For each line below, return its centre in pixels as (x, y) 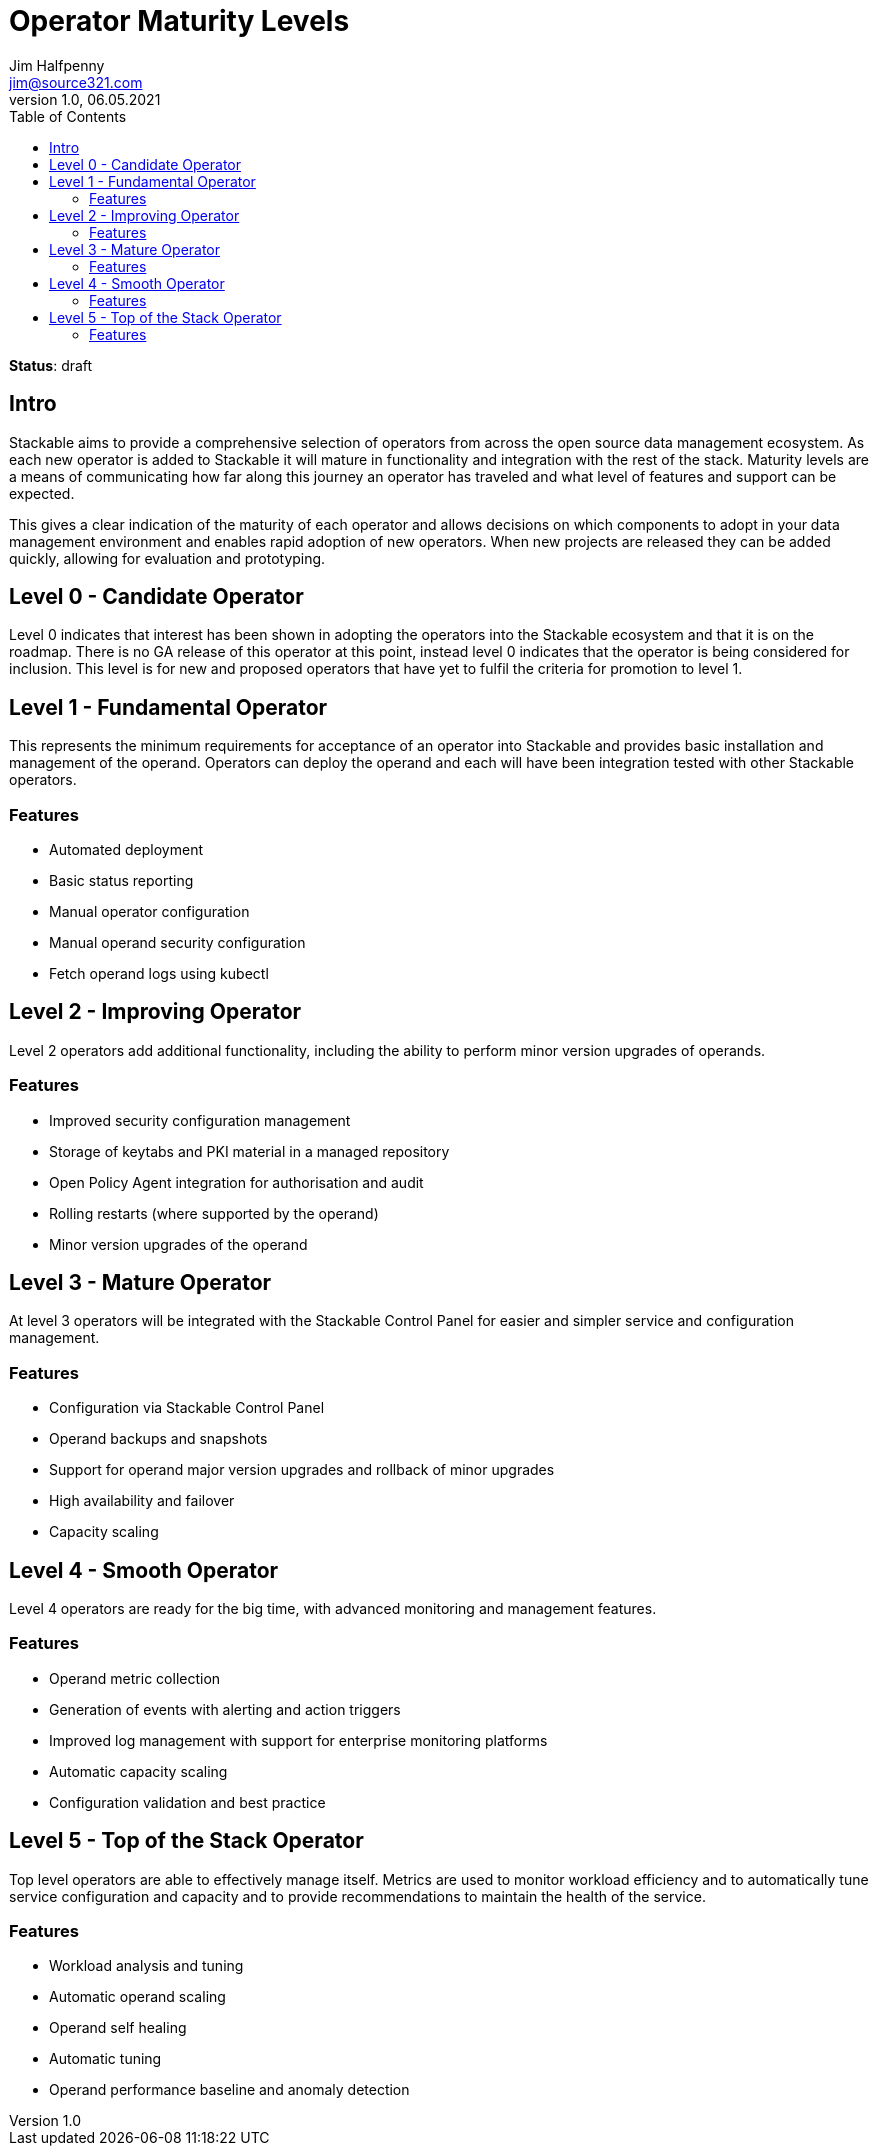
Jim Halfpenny (57, 65)
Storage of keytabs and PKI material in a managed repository (249, 1151)
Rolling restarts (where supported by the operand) (214, 1213)
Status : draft (51, 365)
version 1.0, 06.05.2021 (85, 99)
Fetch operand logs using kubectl (159, 974)
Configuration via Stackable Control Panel (187, 1408)
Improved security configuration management (200, 1120)
